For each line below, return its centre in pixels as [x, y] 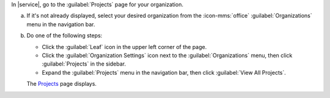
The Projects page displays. [62, 84]
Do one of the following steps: [64, 36]
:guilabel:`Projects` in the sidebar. [84, 64]
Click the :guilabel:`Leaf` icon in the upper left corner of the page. [124, 47]
